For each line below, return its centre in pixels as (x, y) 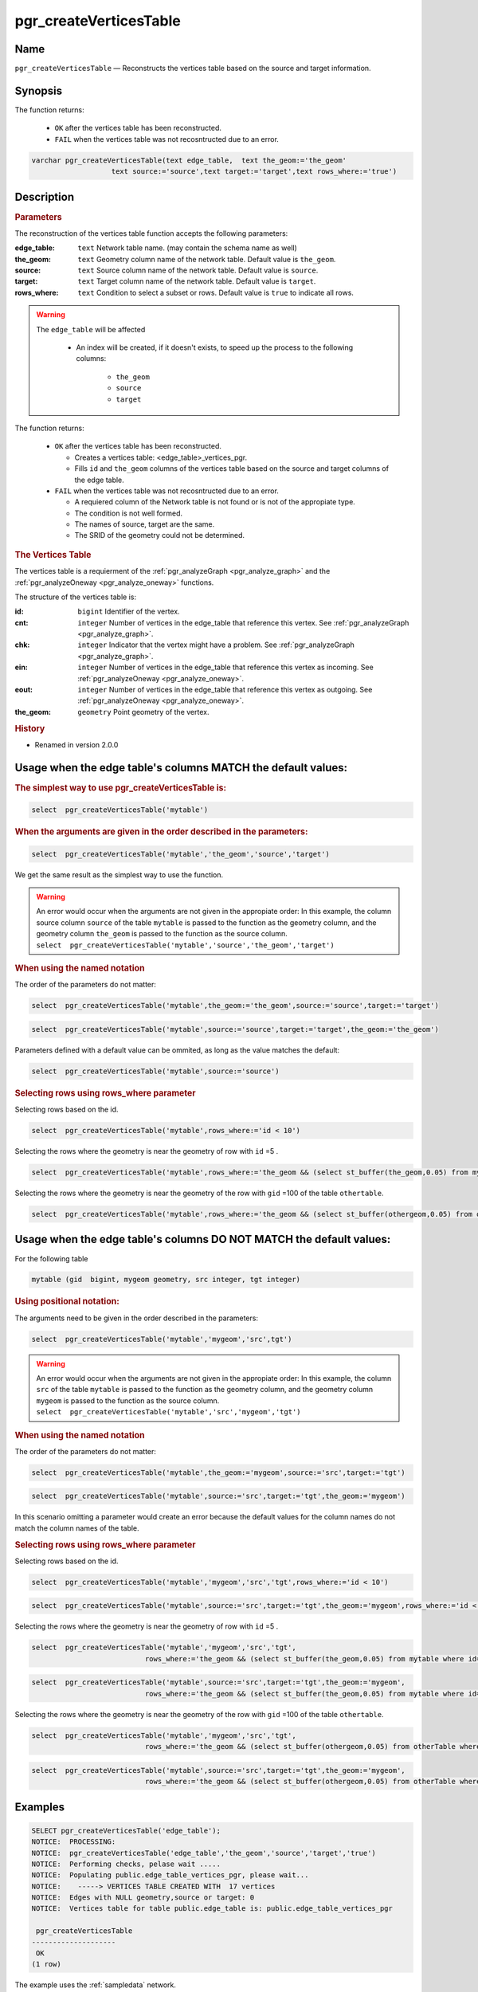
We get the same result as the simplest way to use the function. (119, 874)
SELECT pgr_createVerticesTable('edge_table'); (126, 1830)
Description (45, 196)
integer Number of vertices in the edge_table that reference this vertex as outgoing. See (225, 690)
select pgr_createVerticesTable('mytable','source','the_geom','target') (185, 945)
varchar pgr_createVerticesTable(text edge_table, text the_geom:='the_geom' (189, 160)
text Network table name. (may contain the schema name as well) (188, 248)
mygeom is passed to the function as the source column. (128, 1400)
